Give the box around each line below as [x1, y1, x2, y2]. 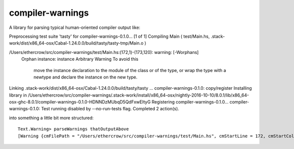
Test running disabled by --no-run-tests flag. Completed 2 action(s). [41, 106, 179, 112]
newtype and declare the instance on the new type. [33, 74, 138, 80]
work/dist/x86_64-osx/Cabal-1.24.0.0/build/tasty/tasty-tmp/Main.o [9, 40, 144, 46]
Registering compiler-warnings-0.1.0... [151, 99, 229, 105]
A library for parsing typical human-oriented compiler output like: [9, 25, 141, 30]
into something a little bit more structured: [9, 115, 94, 121]
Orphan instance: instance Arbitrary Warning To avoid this [21, 56, 139, 62]
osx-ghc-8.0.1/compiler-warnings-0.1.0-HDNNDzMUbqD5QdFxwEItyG [9, 99, 151, 105]
